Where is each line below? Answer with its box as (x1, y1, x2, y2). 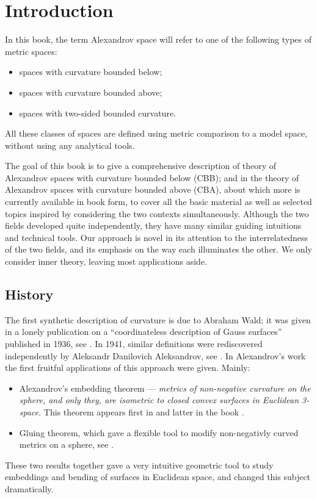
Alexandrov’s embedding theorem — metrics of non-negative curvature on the (19, 381, 311, 394)
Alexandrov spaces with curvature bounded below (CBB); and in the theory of (5, 171, 299, 184)
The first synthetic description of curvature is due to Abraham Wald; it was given (5, 313, 311, 326)
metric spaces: (5, 45, 57, 57)
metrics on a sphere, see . (19, 438, 114, 451)
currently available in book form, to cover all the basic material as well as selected (5, 195, 312, 208)
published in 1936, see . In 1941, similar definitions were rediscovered (5, 337, 263, 350)
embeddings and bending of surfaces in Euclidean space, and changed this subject (5, 470, 311, 483)
